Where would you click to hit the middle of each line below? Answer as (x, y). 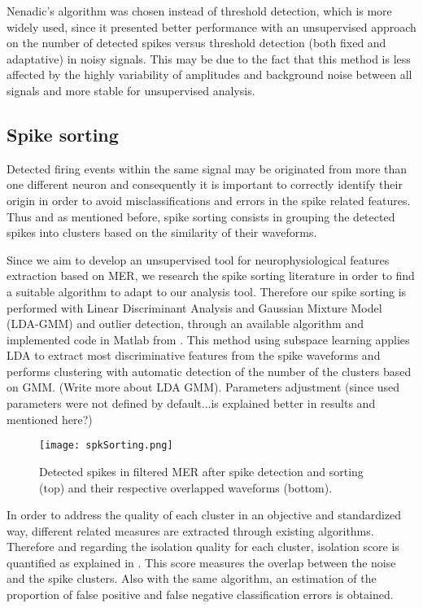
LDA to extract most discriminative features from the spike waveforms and (194, 355)
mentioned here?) (50, 419)
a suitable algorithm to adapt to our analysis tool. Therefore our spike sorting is (207, 291)
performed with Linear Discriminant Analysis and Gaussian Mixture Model (194, 307)
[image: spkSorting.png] (106, 446)
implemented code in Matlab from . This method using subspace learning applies (208, 339)
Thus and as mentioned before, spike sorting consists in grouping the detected (201, 216)
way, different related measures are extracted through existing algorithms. (190, 530)
